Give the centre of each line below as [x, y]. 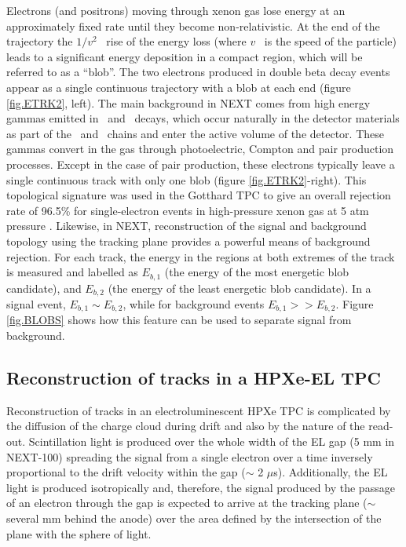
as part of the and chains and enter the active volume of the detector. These [195, 133]
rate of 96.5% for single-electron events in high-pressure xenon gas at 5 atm [188, 210]
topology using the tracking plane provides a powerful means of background [188, 241]
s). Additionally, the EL [331, 472]
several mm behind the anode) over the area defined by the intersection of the [194, 518]
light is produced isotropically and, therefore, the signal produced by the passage [201, 487]
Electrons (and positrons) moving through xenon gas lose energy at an [176, 10]
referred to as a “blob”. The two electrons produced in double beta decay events [198, 72]
